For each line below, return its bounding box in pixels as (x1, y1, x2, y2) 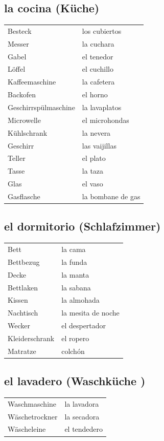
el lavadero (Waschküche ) (4, 373, 146, 389)
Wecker (8, 320, 30, 331)
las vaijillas (82, 140, 116, 151)
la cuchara (82, 38, 114, 49)
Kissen (8, 295, 28, 305)
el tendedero (64, 424, 103, 434)
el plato (82, 153, 106, 163)
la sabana (61, 282, 91, 292)
